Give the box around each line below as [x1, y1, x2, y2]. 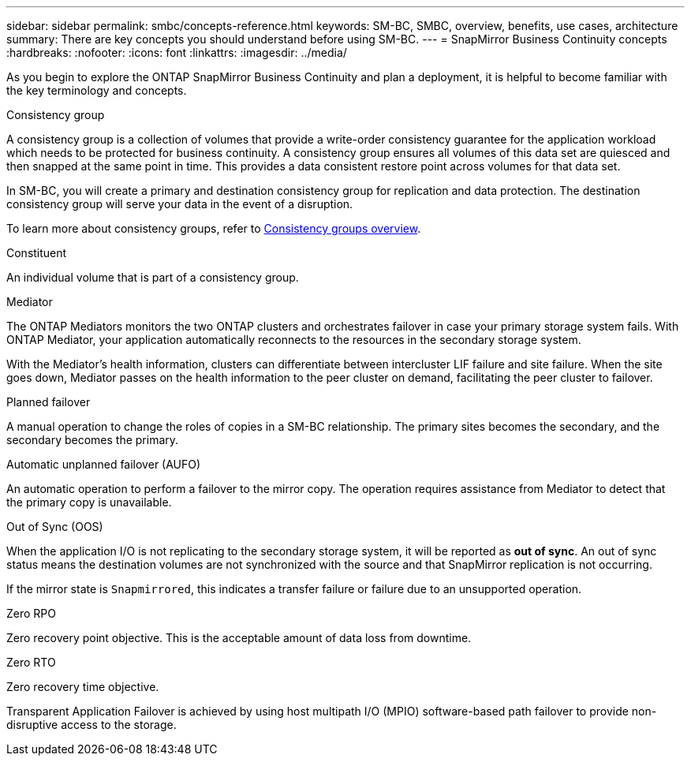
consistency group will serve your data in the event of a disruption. [6, 197, 353, 211]
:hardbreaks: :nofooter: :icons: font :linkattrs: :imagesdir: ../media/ [6, 46, 347, 59]
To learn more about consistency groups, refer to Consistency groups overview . [6, 222, 421, 235]
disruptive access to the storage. [6, 718, 177, 731]
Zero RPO [6, 607, 56, 620]
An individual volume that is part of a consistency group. [6, 271, 299, 284]
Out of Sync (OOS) [6, 520, 103, 533]
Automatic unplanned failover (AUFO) [6, 458, 201, 471]
